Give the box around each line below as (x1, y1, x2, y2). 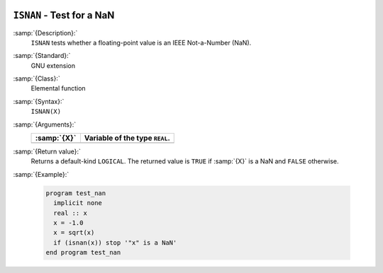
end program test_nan (45, 248, 121, 257)
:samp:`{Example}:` (13, 170, 70, 178)
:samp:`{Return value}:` (13, 147, 82, 156)
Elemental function (30, 84, 86, 93)
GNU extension (30, 61, 76, 70)
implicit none (53, 199, 103, 207)
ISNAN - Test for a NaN (13, 9, 115, 21)
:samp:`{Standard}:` (13, 52, 71, 60)
